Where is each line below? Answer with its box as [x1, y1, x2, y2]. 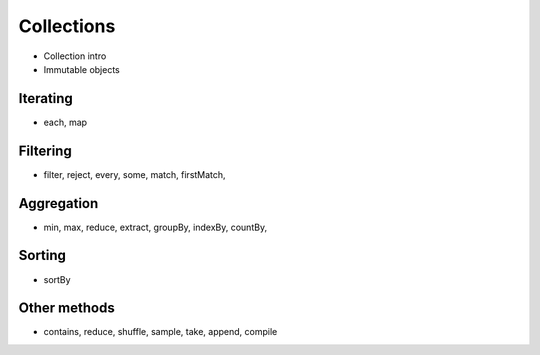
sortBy [43, 273, 71, 285]
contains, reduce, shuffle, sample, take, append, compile [43, 326, 278, 338]
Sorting [18, 247, 67, 264]
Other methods [18, 300, 115, 317]
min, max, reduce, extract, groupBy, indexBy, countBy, [43, 221, 268, 233]
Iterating [18, 90, 74, 107]
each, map [43, 116, 88, 128]
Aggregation [18, 195, 99, 212]
